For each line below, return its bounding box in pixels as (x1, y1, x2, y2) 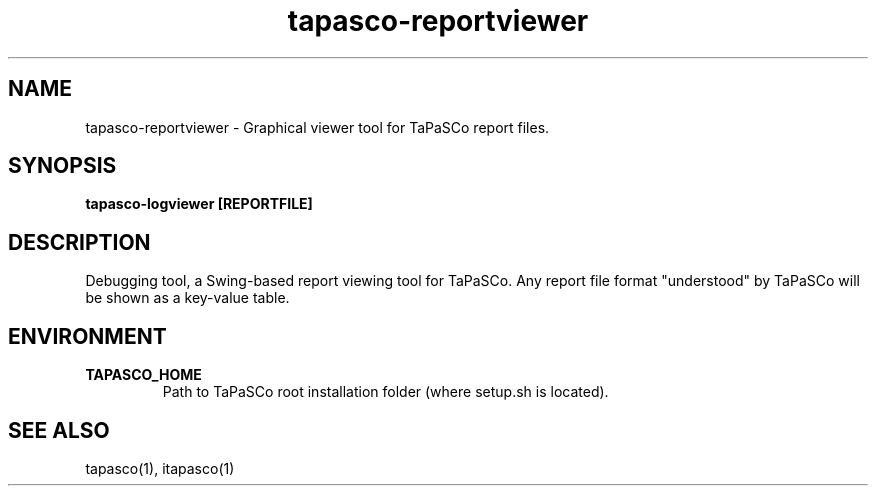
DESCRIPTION (8, 229, 151, 255)
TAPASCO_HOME (85, 366, 202, 384)
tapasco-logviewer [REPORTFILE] (85, 195, 313, 213)
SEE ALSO (8, 417, 110, 443)
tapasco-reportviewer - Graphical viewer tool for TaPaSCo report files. (85, 118, 550, 136)
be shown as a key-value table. (85, 289, 290, 307)
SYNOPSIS (8, 153, 117, 179)
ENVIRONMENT (8, 323, 167, 349)
